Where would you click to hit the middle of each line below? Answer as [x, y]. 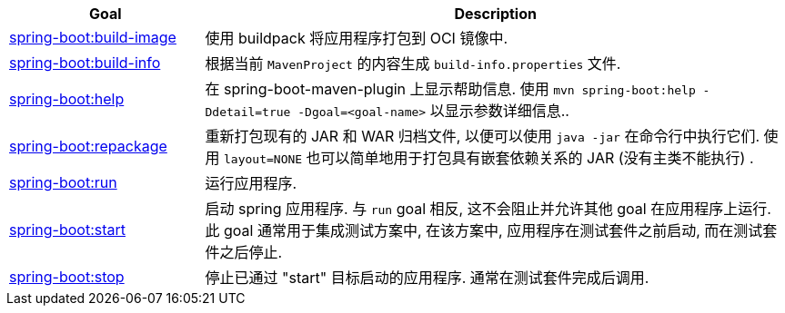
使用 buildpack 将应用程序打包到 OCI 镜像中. [356, 38]
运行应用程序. [251, 183]
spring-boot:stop [67, 277]
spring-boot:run [63, 182]
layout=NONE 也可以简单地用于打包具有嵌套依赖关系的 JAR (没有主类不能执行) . [489, 158]
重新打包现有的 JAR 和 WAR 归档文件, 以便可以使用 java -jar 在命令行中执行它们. [483, 136]
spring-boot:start [67, 230]
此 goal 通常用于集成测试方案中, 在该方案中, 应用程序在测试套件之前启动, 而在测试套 [491, 230]
